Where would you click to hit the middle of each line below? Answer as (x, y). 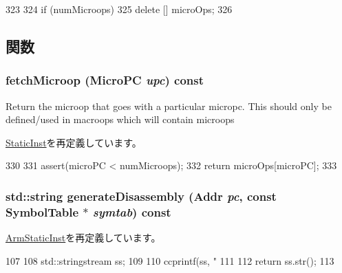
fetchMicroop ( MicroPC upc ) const (105, 80)
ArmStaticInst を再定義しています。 (83, 238)
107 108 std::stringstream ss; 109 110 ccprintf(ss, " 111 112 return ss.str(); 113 (170, 260)
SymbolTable (42, 211)
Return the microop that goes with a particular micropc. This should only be (169, 106)
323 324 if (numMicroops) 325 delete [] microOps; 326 (119, 9)
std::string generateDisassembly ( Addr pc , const (141, 196)
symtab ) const (132, 211)
